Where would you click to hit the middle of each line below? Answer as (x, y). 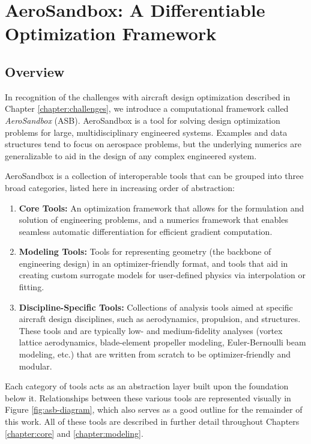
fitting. (32, 287)
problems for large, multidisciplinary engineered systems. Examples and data (146, 132)
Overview (35, 71)
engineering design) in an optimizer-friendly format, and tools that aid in (153, 263)
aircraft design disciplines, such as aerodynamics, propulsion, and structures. (160, 319)
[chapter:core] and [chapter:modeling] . (74, 433)
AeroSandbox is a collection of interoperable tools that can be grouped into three (154, 176)
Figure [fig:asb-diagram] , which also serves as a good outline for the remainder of (154, 409)
